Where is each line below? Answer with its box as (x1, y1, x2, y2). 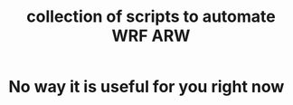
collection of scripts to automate (25, 6, 277, 27)
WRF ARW (111, 25, 191, 46)
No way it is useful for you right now (8, 77, 285, 97)
